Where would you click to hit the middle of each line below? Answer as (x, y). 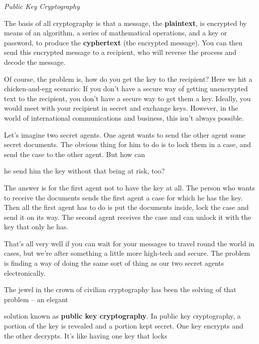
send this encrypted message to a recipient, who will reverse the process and (120, 52)
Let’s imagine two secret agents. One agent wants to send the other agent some (125, 134)
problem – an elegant (36, 299)
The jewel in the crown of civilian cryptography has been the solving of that (120, 289)
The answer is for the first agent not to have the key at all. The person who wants (129, 187)
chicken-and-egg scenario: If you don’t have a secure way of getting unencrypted (126, 88)
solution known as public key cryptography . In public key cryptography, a (123, 316)
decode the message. (35, 62)
